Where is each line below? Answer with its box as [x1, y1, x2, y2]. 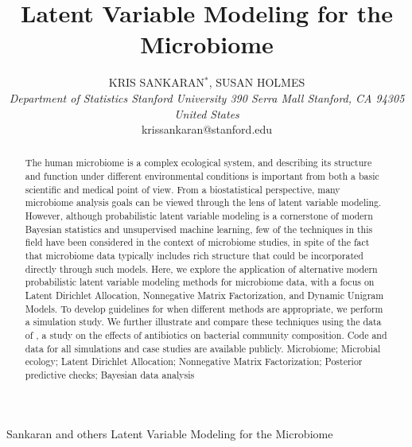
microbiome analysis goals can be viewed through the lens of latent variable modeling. [25, 196, 382, 209]
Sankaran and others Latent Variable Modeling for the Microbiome [6, 425, 333, 441]
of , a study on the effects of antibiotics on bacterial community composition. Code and [25, 328, 387, 342]
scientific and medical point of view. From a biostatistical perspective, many [25, 182, 340, 196]
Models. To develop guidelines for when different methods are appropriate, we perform [25, 301, 383, 315]
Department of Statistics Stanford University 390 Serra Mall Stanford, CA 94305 [9, 89, 405, 106]
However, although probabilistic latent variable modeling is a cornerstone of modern [25, 209, 373, 223]
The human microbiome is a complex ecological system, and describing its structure [25, 156, 372, 169]
